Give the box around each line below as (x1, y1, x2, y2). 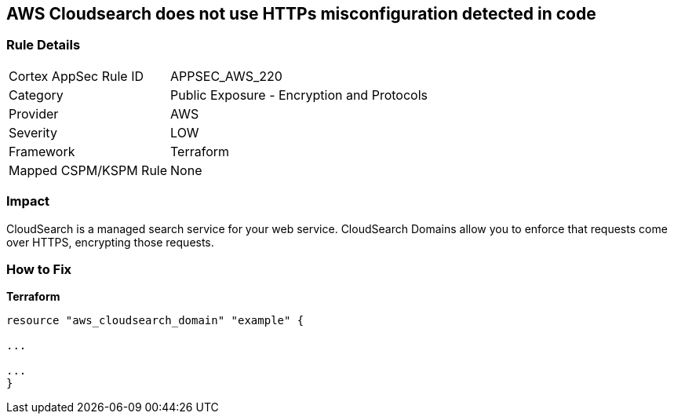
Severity (9, 124, 57, 141)
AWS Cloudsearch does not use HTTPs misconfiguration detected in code (6, 4, 596, 24)
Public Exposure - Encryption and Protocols (170, 86, 428, 103)
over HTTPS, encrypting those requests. (6, 235, 214, 249)
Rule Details (6, 37, 81, 53)
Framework (9, 143, 75, 159)
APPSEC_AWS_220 (170, 68, 282, 84)
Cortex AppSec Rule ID (9, 68, 144, 84)
